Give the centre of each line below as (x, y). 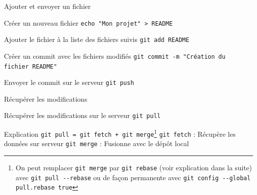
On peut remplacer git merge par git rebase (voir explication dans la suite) (134, 168)
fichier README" (31, 66)
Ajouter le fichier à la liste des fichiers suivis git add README (97, 39)
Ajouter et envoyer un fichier (47, 6)
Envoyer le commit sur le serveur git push (69, 82)
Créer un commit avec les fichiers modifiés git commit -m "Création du (115, 56)
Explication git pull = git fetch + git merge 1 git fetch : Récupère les (120, 133)
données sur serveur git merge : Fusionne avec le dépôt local (97, 143)
